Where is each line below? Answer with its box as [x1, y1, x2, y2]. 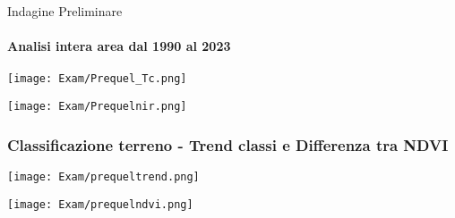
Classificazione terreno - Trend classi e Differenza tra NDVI [7, 133, 449, 155]
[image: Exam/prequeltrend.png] [7, 170, 200, 183]
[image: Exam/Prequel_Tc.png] [7, 72, 187, 86]
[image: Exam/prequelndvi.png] [7, 197, 193, 211]
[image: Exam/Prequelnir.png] [7, 100, 187, 113]
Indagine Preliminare [7, 2, 123, 20]
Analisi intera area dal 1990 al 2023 [7, 37, 231, 55]
